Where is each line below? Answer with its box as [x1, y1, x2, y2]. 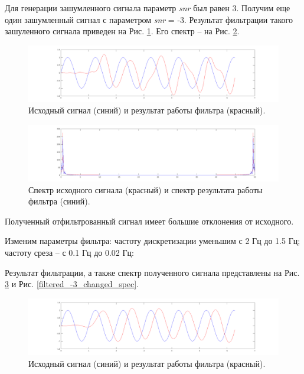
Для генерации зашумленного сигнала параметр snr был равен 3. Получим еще [5, 2, 290, 14]
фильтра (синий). [28, 195, 90, 207]
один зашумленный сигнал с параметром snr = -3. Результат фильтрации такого [5, 13, 293, 25]
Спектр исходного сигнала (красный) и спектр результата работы [28, 183, 263, 196]
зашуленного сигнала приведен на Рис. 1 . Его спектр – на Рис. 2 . [5, 25, 240, 37]
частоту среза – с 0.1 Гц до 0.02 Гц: [5, 246, 134, 259]
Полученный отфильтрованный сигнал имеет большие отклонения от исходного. [5, 214, 294, 227]
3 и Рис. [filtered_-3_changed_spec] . [5, 278, 139, 290]
